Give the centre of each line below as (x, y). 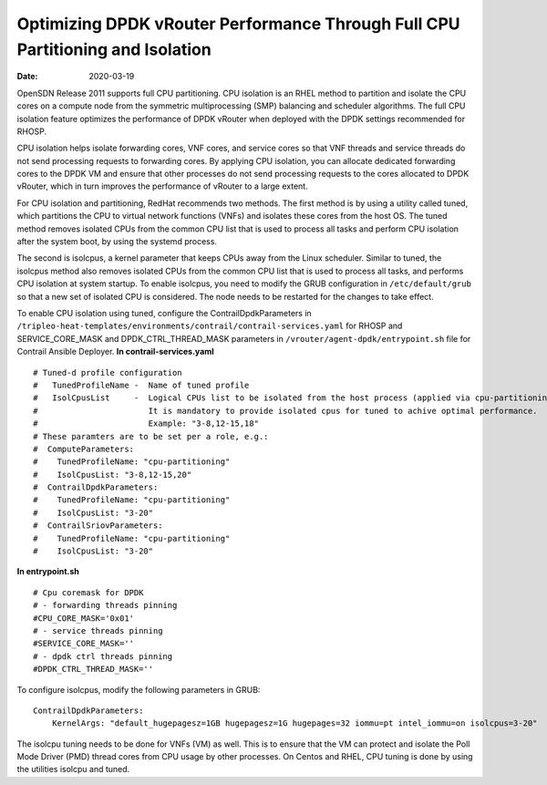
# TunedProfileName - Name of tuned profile (141, 385)
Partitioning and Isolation (114, 49)
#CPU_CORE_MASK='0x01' (84, 618)
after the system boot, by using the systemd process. (117, 242)
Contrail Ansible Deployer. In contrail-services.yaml (115, 352)
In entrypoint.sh (48, 572)
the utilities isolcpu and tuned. (73, 770)
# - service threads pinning (98, 630)
